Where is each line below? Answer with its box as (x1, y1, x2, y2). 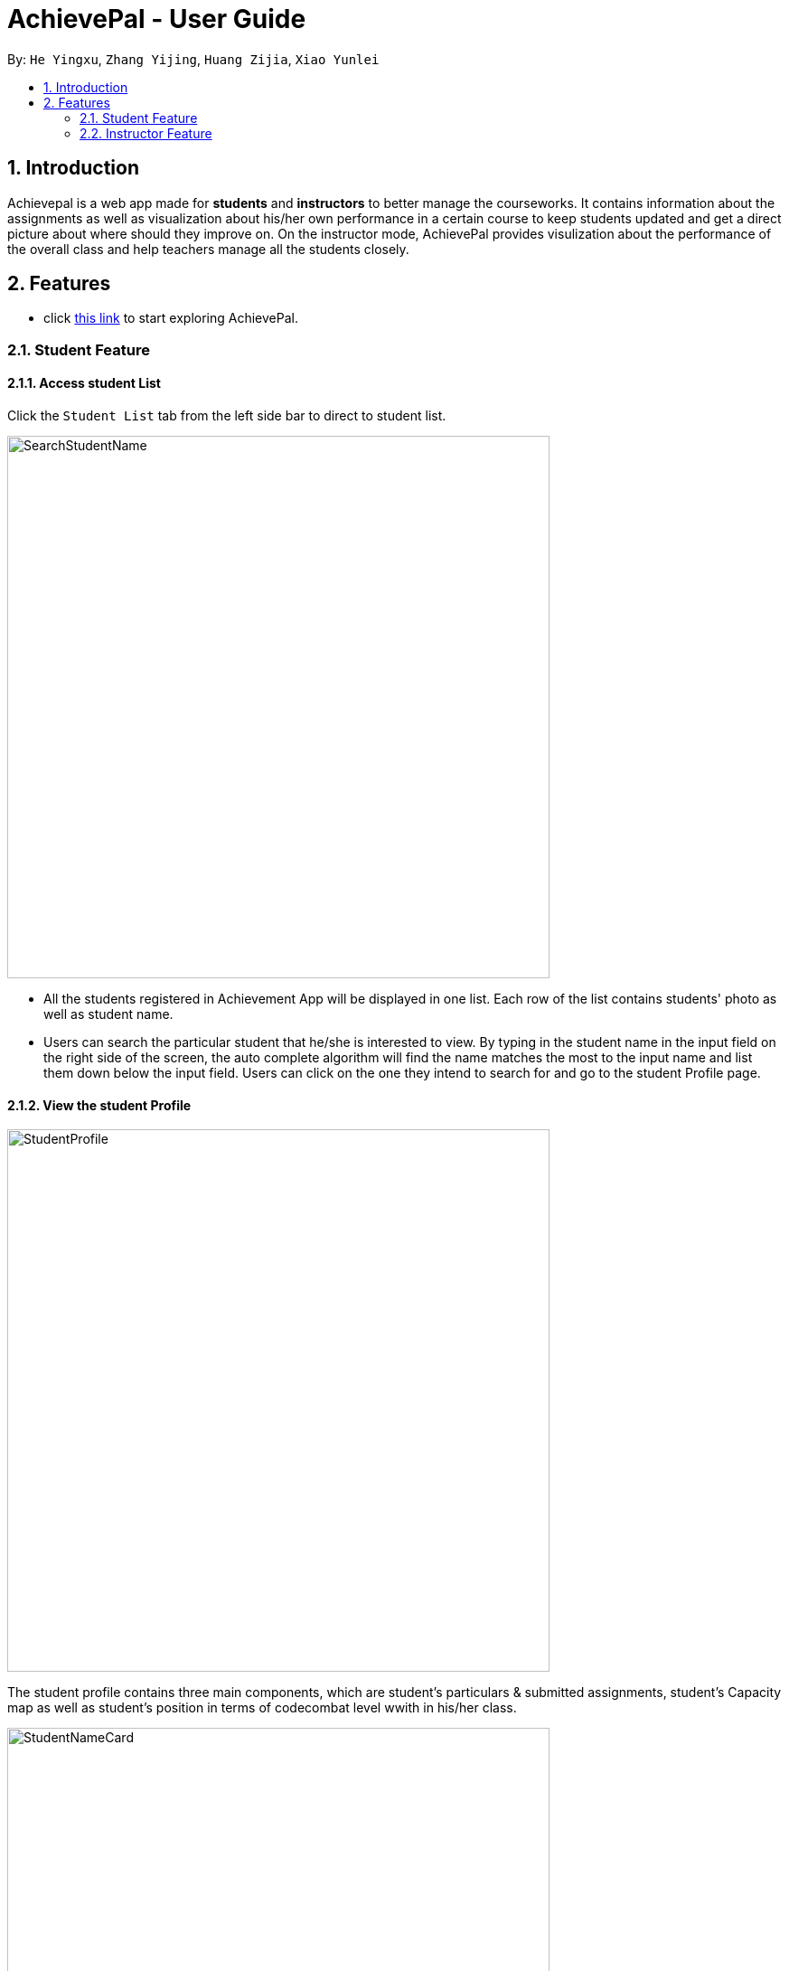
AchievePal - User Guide (7, 4, 306, 34)
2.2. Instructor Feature (80, 125, 212, 141)
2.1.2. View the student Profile (7, 1097, 192, 1113)
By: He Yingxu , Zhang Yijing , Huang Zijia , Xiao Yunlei (7, 51, 380, 67)
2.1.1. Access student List (7, 375, 161, 391)
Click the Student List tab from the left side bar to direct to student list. (7, 408, 446, 424)
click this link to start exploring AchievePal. (43, 310, 298, 326)
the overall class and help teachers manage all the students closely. (7, 240, 409, 257)
